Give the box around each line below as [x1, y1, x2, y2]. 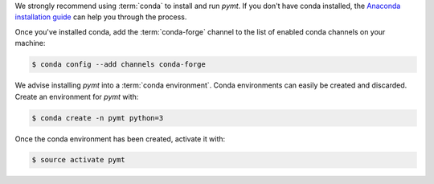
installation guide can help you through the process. [14, 12, 187, 22]
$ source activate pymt [31, 155, 126, 165]
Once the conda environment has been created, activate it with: [14, 133, 226, 144]
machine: [14, 39, 46, 48]
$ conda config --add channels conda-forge [31, 60, 207, 69]
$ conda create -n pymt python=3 [31, 113, 164, 122]
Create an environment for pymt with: [14, 92, 139, 101]
